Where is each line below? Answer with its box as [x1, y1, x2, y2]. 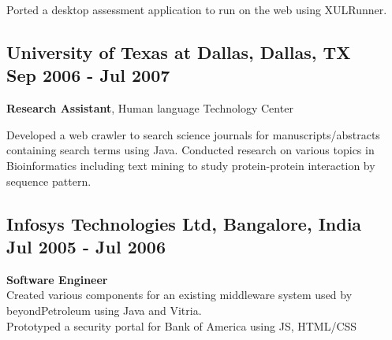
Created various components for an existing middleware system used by [6, 286, 353, 303]
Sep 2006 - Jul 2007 [6, 63, 170, 87]
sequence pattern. [6, 172, 91, 189]
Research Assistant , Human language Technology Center [6, 100, 293, 116]
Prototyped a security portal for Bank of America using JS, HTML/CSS [6, 317, 357, 334]
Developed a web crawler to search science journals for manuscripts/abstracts [6, 126, 380, 142]
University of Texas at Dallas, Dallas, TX [6, 39, 351, 64]
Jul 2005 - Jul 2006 [6, 234, 166, 258]
